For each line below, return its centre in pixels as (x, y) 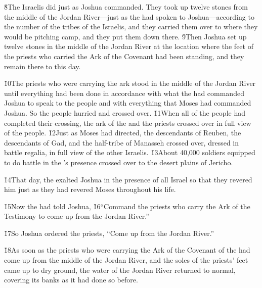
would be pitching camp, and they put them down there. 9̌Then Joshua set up (125, 36)
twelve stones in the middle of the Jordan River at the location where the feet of (129, 46)
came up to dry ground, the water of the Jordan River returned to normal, (120, 270)
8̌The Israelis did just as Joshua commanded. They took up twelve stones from (126, 7)
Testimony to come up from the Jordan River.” (77, 216)
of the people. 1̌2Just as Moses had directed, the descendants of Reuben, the (123, 133)
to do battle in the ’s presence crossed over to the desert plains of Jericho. (119, 162)
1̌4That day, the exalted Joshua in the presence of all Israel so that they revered (128, 179)
